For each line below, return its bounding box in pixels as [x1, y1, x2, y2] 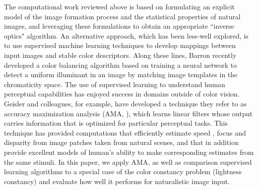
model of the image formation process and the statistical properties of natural [4, 11, 241, 21]
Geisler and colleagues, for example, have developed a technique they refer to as [4, 98, 247, 108]
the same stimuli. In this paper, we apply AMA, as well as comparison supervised [4, 156, 252, 167]
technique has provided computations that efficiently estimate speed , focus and [4, 127, 246, 138]
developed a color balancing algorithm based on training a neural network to [4, 59, 237, 70]
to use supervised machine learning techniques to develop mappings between [4, 40, 236, 50]
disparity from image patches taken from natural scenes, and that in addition [4, 137, 239, 147]
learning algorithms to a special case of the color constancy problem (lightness [4, 166, 242, 177]
